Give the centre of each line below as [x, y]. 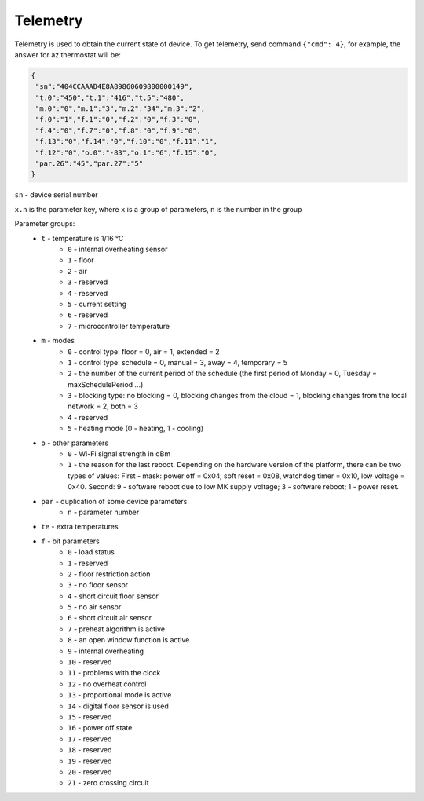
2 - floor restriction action [109, 574]
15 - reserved [90, 717]
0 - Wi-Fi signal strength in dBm [119, 454]
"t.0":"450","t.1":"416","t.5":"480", [110, 97]
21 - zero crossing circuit [108, 783]
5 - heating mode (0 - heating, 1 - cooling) [136, 429]
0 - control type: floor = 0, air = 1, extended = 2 [144, 351]
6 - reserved [88, 315]
